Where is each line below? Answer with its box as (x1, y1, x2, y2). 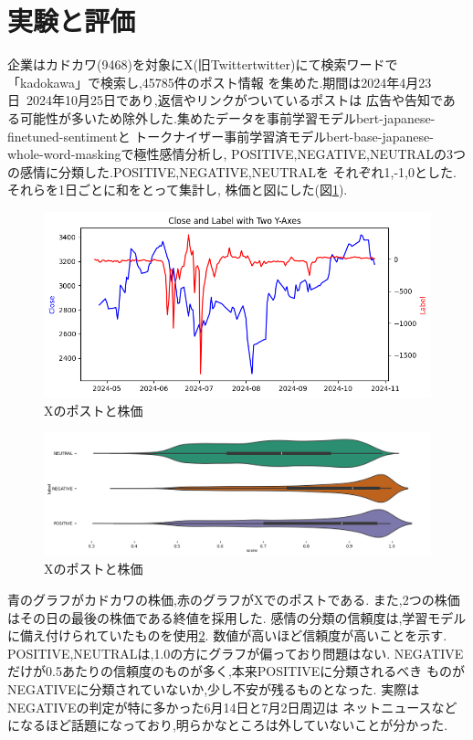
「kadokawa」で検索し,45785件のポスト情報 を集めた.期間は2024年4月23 (7, 72, 432, 91)
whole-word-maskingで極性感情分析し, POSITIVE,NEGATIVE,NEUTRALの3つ (7, 144, 467, 164)
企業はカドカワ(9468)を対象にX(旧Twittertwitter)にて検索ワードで (7, 55, 398, 74)
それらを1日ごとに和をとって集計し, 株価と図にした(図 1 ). (7, 180, 348, 199)
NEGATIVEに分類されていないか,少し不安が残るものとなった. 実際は (7, 679, 420, 698)
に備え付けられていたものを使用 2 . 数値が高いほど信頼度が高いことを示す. (7, 626, 447, 645)
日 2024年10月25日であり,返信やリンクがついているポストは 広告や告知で (7, 90, 443, 110)
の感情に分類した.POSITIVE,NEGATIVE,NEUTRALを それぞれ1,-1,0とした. (7, 162, 457, 181)
